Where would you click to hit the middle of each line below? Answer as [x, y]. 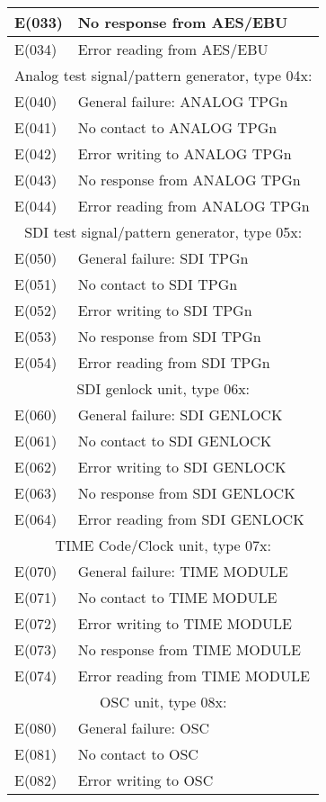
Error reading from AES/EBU [173, 49]
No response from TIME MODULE [189, 649]
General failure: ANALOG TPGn [183, 101]
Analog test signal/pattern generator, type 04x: [163, 75]
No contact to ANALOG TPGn [177, 127]
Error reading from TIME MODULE [194, 676]
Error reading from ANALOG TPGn [194, 206]
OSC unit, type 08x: [163, 702]
